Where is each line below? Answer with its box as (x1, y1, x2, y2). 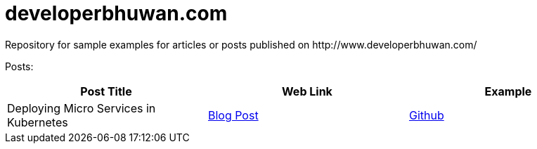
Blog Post (207, 108, 259, 122)
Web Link (282, 84, 332, 98)
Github (408, 108, 444, 122)
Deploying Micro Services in (7, 101, 156, 115)
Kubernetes (7, 115, 68, 129)
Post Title (80, 84, 132, 98)
